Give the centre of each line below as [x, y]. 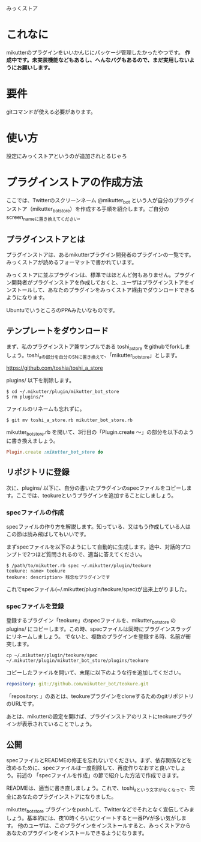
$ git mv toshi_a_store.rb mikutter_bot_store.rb [70, 420]
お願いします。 [35, 67]
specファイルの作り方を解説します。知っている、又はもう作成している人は [98, 527]
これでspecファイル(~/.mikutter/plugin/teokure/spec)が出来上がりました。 [98, 589]
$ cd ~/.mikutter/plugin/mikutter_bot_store [63, 392]
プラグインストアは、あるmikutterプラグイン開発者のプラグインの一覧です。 [100, 254]
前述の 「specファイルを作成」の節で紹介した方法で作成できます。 [99, 775]
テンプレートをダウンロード [58, 331]
